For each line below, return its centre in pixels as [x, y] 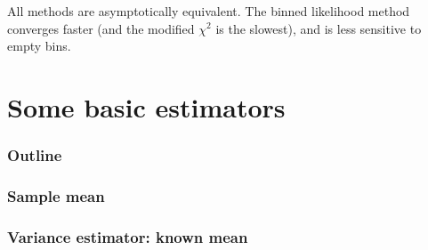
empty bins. [39, 46]
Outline [35, 155]
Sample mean [56, 195]
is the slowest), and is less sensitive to [319, 28]
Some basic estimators [146, 106]
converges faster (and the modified [101, 28]
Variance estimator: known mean [128, 236]
